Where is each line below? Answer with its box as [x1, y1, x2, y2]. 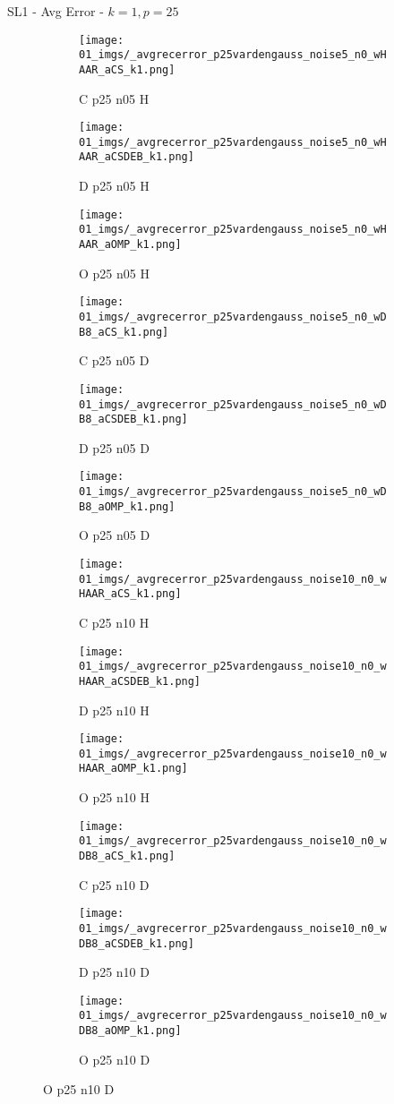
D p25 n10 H [79, 700, 150, 719]
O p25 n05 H [79, 263, 150, 282]
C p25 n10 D [79, 875, 150, 894]
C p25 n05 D [79, 351, 150, 370]
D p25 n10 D [79, 963, 150, 981]
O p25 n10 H [79, 788, 150, 807]
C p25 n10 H [79, 612, 150, 631]
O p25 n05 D [79, 526, 150, 544]
